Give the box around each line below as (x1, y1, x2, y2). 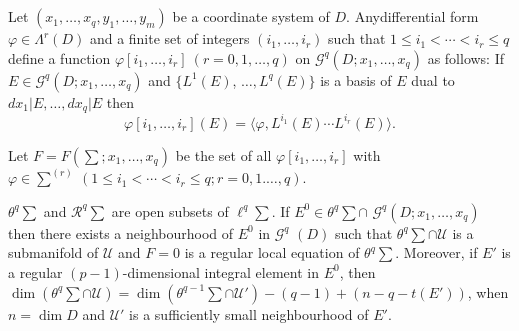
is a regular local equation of (184, 242, 360, 263)
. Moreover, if (395, 242, 478, 263)
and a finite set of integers (89, 28, 250, 49)
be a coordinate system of (172, 6, 330, 27)
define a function (8, 47, 111, 68)
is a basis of (320, 69, 392, 90)
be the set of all (175, 144, 272, 165)
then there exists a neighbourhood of (8, 222, 234, 243)
